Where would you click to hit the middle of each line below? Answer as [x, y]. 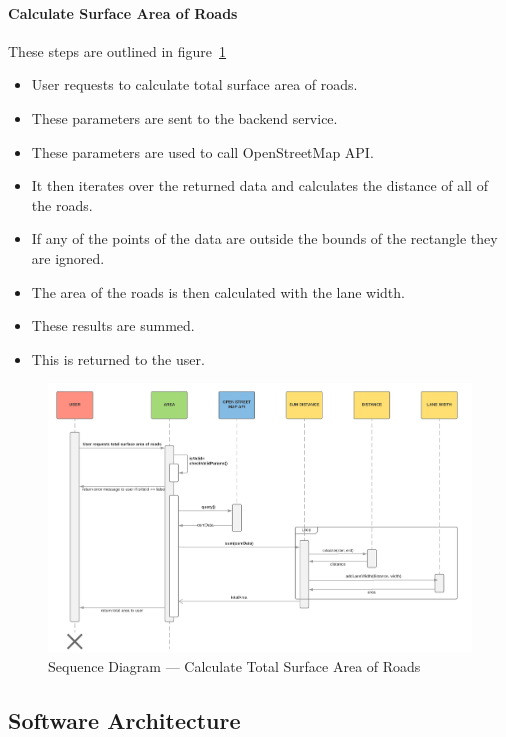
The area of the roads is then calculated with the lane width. [218, 291]
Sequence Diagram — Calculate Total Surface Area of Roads [234, 666]
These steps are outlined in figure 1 [117, 50]
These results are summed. [113, 325]
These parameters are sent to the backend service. [184, 117]
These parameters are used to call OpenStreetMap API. [202, 151]
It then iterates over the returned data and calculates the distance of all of [259, 185]
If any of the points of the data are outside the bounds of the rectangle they [264, 238]
